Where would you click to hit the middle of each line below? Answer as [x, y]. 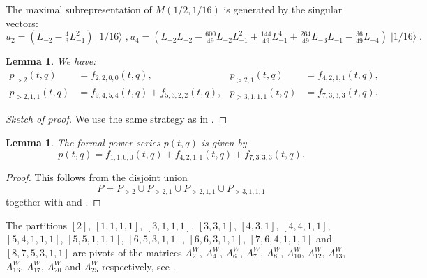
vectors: [22, 23]
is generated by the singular [283, 9]
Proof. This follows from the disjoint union [97, 177]
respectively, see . [139, 266]
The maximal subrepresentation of [79, 9]
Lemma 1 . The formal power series [83, 142]
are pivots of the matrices [127, 252]
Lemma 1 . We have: [51, 61]
